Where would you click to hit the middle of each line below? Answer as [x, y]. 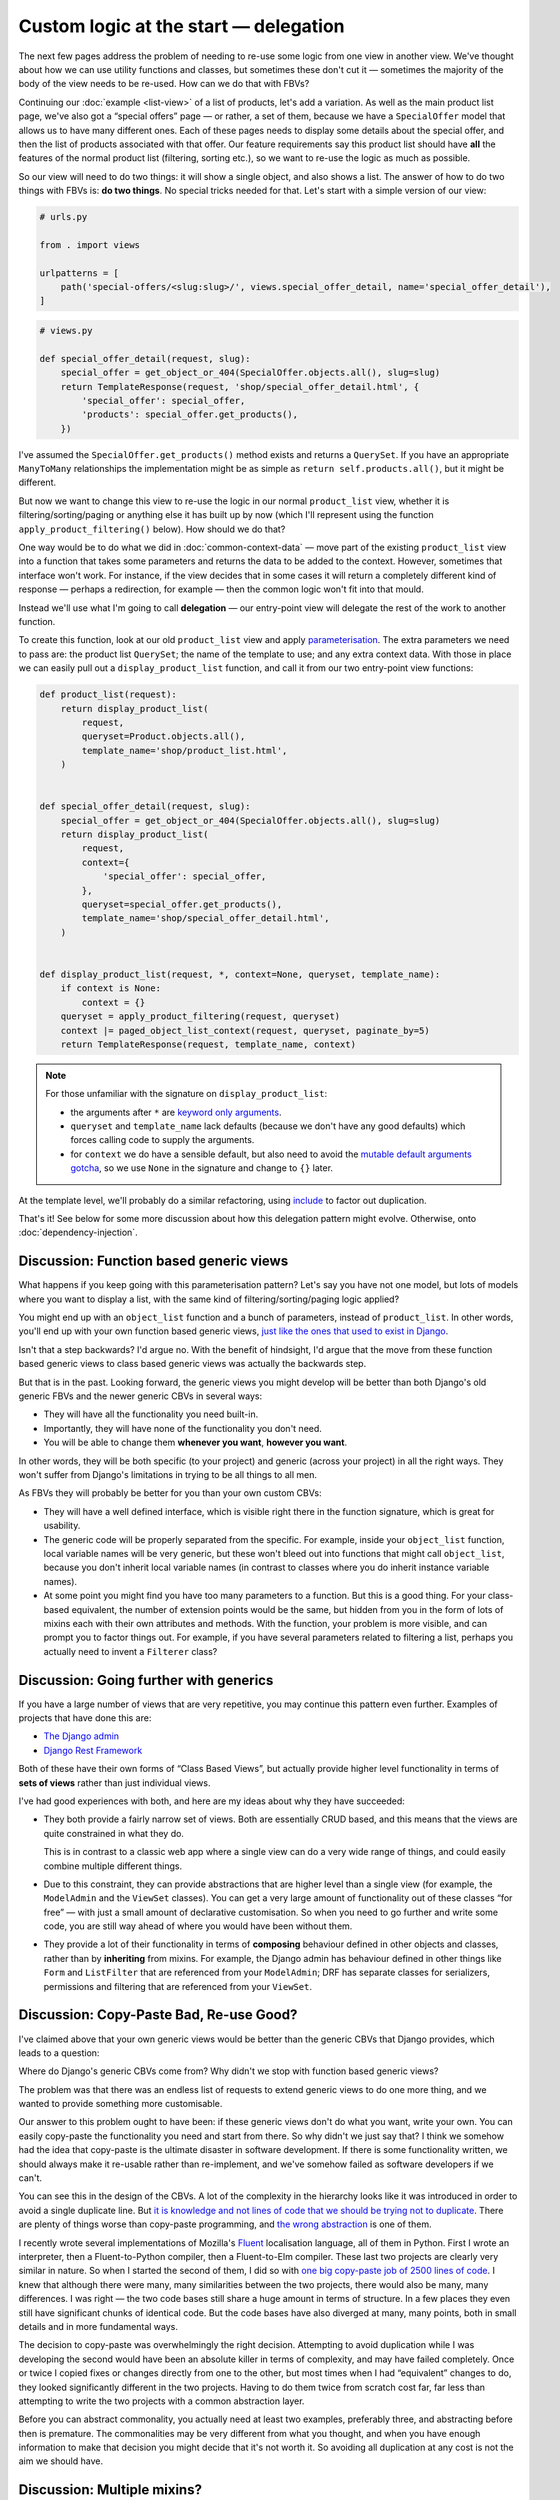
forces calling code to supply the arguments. [162, 1140]
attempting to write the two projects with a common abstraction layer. [161, 2401]
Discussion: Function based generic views [153, 1261]
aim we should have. [61, 2461]
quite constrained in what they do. [114, 1833]
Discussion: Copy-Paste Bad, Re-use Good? [158, 2015]
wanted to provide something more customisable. [120, 2104]
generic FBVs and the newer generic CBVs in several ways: [140, 1396]
